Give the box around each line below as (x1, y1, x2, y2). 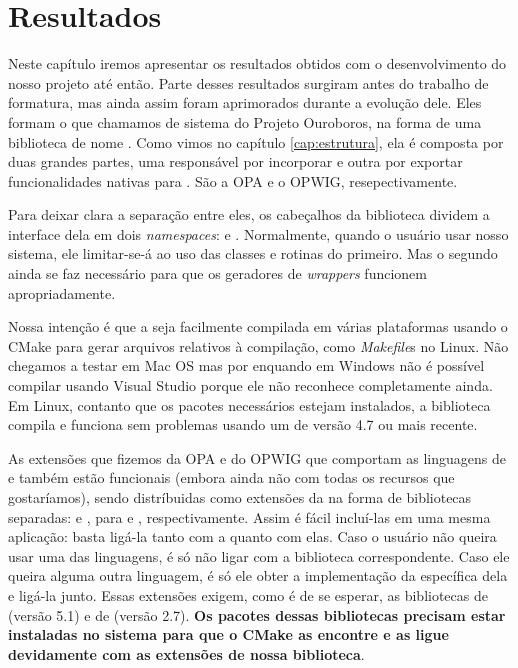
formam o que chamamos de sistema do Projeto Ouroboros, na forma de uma (8, 111, 482, 132)
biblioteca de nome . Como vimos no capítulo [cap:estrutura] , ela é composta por (8, 131, 504, 152)
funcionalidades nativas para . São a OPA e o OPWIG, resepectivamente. (8, 170, 458, 191)
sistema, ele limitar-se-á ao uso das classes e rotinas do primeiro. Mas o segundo (8, 243, 498, 264)
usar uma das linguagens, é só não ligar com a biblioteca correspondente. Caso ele (8, 545, 510, 566)
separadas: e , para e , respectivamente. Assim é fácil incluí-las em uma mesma (8, 506, 491, 527)
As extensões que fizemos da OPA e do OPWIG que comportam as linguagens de (8, 447, 506, 468)
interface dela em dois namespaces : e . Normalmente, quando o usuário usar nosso (8, 223, 509, 244)
